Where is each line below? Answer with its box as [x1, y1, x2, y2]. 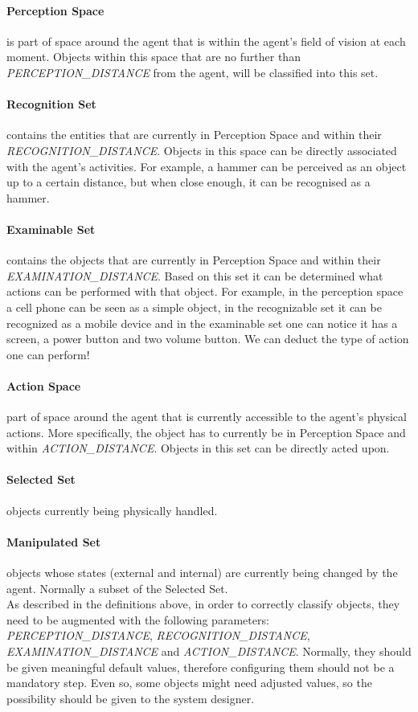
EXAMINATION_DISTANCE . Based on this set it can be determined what [6, 267, 383, 284]
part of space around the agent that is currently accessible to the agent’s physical [6, 408, 407, 425]
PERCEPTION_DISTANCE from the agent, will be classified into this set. [6, 63, 379, 80]
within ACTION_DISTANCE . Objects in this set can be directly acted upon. [6, 440, 390, 456]
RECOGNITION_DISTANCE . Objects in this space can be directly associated [6, 141, 397, 158]
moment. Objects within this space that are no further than [6, 48, 301, 65]
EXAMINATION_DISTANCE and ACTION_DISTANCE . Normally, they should [6, 643, 412, 660]
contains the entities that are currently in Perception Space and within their [6, 126, 382, 143]
